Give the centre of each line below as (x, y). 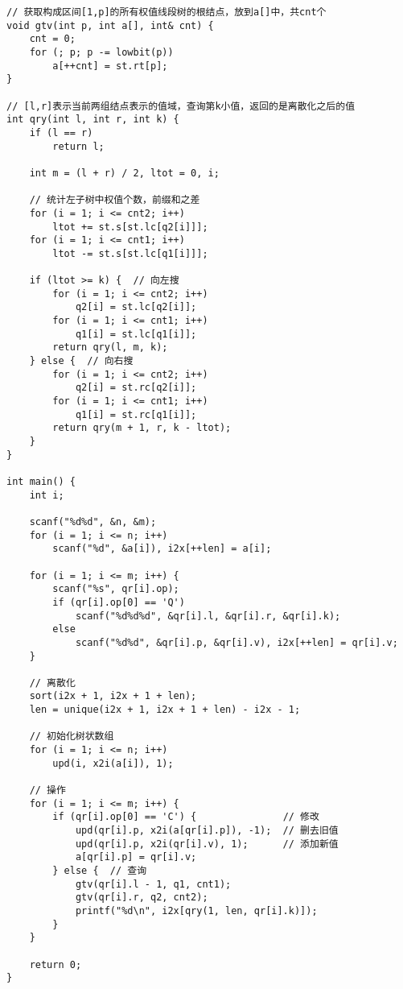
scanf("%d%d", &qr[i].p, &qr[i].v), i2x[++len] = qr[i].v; (236, 642)
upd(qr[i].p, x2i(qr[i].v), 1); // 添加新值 (207, 844)
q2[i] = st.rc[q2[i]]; (136, 388)
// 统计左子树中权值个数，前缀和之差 (115, 200)
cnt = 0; (52, 39)
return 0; (56, 964)
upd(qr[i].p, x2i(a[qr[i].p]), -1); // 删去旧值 (207, 831)
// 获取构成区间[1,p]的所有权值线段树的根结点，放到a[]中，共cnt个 (167, 12)
